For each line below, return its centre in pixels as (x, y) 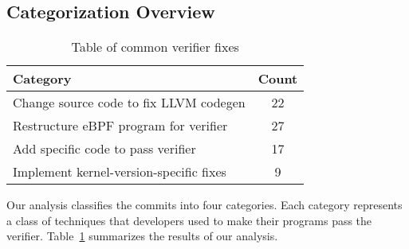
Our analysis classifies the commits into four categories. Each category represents (204, 205)
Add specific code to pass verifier (104, 149)
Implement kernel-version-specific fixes (120, 172)
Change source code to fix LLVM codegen (129, 103)
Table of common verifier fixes (155, 47)
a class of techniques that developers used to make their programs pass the (189, 220)
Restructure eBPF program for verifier (120, 126)
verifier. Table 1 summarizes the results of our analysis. (142, 236)
